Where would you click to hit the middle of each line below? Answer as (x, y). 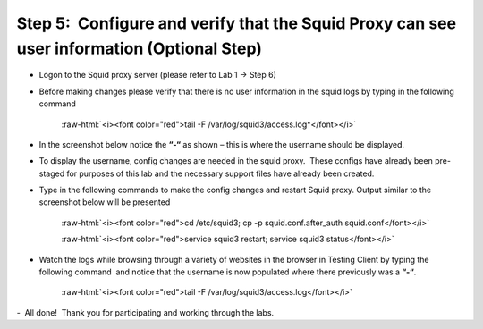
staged (52, 173)
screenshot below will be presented (105, 202)
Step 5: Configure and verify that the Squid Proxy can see (236, 23)
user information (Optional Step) (140, 48)
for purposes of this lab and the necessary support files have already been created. (220, 173)
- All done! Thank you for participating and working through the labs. (145, 312)
